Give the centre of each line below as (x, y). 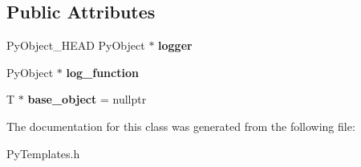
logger (175, 45)
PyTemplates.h (43, 153)
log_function (102, 72)
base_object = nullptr (87, 99)
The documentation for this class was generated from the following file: (181, 126)
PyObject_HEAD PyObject (76, 45)
